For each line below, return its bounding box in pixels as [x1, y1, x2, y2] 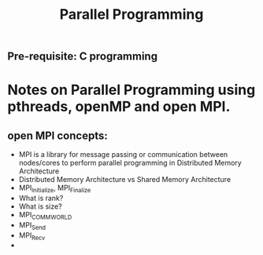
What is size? [18, 202, 62, 211]
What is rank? [18, 193, 64, 202]
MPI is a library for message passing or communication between [18, 150, 228, 159]
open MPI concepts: [7, 129, 108, 142]
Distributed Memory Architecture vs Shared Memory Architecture [18, 175, 232, 184]
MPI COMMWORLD [18, 209, 72, 221]
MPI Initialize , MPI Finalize [18, 183, 91, 194]
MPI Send [18, 220, 46, 231]
